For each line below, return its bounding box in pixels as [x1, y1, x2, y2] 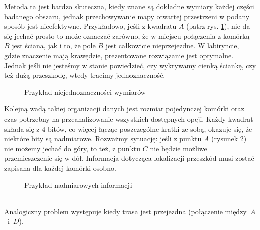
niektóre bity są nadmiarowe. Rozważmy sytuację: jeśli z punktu [4, 133, 202, 144]
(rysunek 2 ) [211, 133, 247, 144]
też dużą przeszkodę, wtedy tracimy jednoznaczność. [4, 70, 165, 80]
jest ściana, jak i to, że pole [12, 40, 96, 51]
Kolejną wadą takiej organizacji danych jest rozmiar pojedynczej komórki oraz [4, 103, 244, 114]
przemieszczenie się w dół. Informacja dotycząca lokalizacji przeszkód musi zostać [4, 153, 254, 163]
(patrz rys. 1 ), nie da [186, 21, 250, 31]
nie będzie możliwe [150, 143, 207, 153]
